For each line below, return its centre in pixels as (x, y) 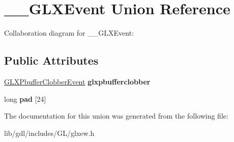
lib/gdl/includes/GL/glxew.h (49, 133)
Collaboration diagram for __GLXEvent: (69, 33)
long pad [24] (25, 98)
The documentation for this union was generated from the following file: (116, 116)
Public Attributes (51, 60)
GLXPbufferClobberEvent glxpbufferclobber (77, 81)
